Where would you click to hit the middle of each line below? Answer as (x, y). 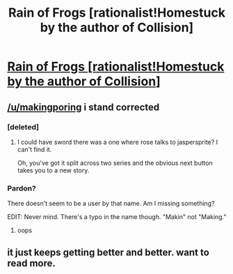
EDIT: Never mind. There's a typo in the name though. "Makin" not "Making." (117, 217)
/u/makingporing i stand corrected (83, 107)
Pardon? (22, 188)
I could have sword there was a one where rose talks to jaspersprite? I (118, 142)
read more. (31, 263)
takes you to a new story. (53, 170)
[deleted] (23, 127)
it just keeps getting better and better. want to (109, 252)
